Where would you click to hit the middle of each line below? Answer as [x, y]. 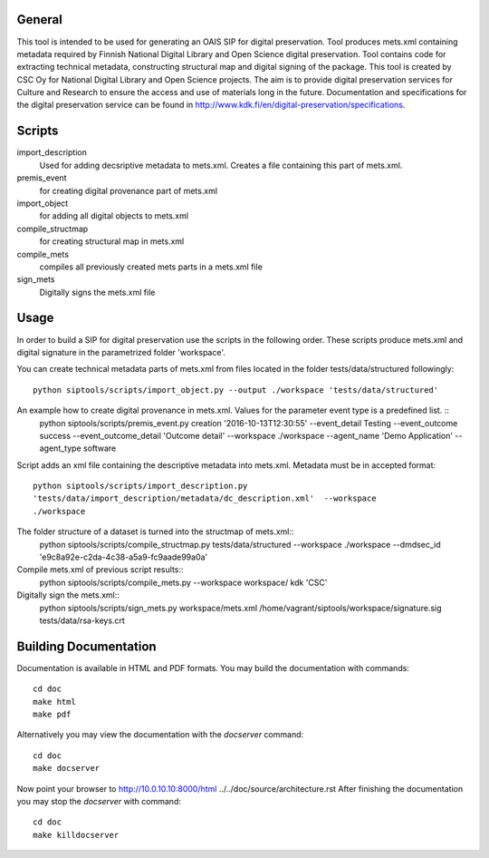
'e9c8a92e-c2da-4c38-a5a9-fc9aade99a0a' [124, 557]
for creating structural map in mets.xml [112, 241]
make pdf [52, 715]
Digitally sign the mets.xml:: [68, 595]
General [40, 19]
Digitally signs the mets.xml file [97, 292]
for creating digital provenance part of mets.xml [128, 190]
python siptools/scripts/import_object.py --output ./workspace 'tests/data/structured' [236, 390]
